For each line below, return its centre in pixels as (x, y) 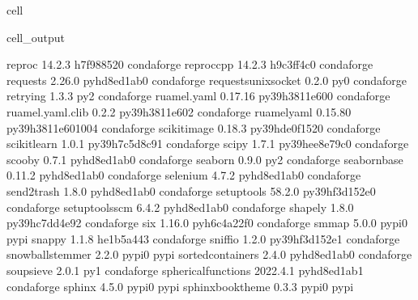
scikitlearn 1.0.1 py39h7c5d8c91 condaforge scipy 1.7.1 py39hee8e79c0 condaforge (208, 144)
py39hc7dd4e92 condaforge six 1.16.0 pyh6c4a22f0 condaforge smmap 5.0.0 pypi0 (207, 223)
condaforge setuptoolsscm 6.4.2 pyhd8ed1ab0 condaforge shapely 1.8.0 (180, 207)
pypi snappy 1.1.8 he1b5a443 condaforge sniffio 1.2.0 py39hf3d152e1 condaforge (203, 238)
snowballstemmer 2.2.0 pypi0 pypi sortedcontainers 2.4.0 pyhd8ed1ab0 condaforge (209, 254)
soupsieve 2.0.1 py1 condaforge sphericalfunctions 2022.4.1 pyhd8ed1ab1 (185, 270)
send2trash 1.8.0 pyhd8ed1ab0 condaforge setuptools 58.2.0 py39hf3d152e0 (191, 190)
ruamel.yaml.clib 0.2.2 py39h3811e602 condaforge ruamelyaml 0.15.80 (179, 111)
